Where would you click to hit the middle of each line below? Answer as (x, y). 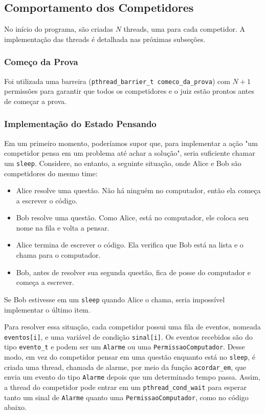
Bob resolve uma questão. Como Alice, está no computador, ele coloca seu (132, 218)
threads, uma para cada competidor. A (184, 29)
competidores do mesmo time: (51, 173)
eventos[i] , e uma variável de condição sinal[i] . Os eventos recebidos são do (128, 336)
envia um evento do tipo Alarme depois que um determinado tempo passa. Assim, (132, 377)
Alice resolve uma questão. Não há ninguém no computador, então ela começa (138, 190)
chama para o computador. (58, 255)
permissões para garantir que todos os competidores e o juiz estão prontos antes (129, 91)
